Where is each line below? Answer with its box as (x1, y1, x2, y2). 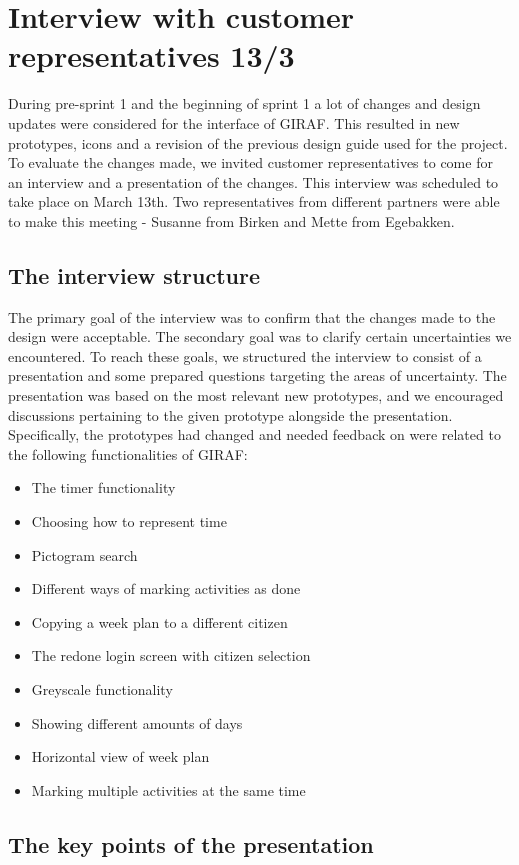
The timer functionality (31, 477, 176, 498)
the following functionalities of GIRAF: (8, 443, 248, 464)
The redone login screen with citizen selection (31, 645, 311, 666)
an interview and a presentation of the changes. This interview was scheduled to (8, 171, 499, 192)
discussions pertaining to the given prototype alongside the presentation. (8, 404, 453, 425)
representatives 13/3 (8, 35, 295, 76)
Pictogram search (31, 544, 138, 565)
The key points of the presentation (8, 828, 374, 859)
